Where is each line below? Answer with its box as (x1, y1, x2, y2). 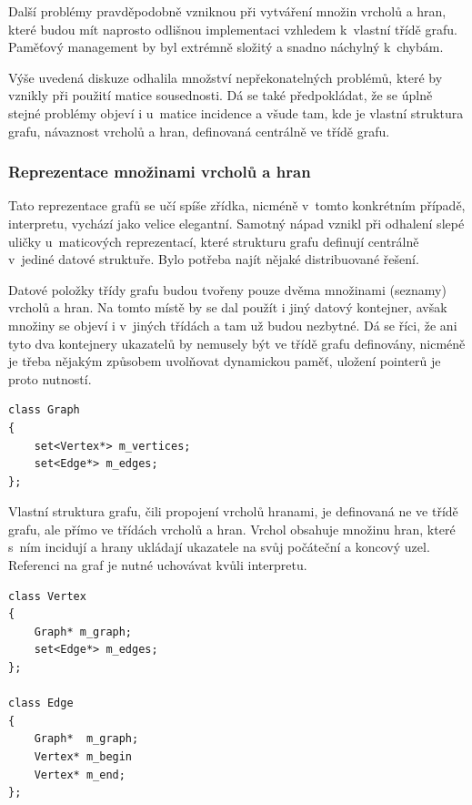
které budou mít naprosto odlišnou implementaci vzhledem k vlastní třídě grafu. (8, 19, 457, 38)
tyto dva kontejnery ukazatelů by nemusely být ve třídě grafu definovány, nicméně (8, 333, 466, 352)
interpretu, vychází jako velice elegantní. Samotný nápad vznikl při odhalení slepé (8, 213, 465, 232)
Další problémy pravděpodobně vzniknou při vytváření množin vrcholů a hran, (8, 2, 447, 20)
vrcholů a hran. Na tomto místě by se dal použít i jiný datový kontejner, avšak (8, 298, 447, 317)
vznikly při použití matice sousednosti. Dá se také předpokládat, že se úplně (8, 86, 433, 105)
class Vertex (8, 589, 86, 603)
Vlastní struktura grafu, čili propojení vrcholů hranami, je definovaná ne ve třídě (8, 502, 458, 521)
